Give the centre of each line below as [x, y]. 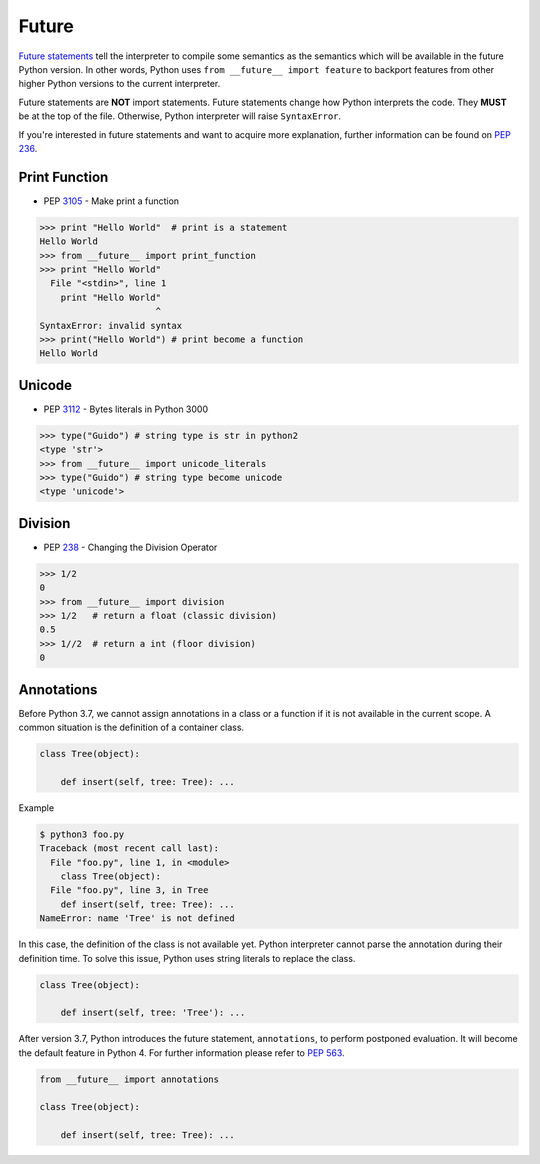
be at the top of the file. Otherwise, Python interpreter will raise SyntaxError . [180, 116]
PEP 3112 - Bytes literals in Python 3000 [126, 409]
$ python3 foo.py [82, 834]
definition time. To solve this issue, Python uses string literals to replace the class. [187, 958]
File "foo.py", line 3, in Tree [129, 890]
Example [36, 807]
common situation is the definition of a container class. [131, 727]
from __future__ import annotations [129, 1079]
